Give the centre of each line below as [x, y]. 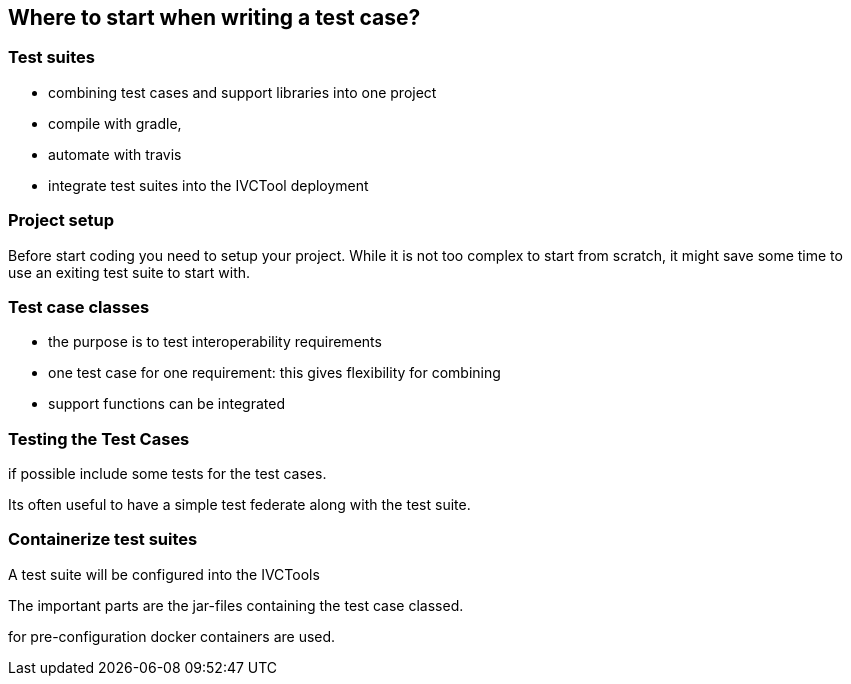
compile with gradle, [115, 123]
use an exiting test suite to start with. [129, 272]
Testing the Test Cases [99, 438]
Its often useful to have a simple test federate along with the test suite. [239, 505]
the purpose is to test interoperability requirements [215, 342]
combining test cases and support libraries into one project [242, 92]
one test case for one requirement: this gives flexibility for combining [274, 373]
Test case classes [79, 306]
